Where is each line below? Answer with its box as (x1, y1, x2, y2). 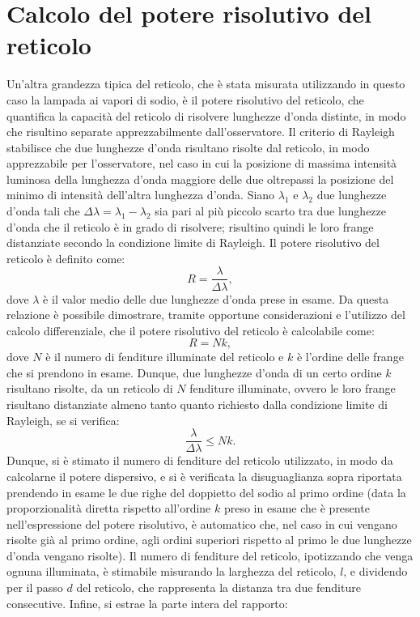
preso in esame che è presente (223, 500, 370, 517)
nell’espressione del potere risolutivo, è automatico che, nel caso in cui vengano (6, 515, 397, 532)
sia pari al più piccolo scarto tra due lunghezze (155, 202, 387, 219)
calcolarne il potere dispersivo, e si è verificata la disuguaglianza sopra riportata (6, 467, 402, 484)
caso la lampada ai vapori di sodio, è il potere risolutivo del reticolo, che (6, 91, 364, 108)
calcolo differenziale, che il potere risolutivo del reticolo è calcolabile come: (6, 321, 375, 338)
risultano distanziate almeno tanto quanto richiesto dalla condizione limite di (6, 396, 388, 413)
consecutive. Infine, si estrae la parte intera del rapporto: (6, 594, 288, 611)
